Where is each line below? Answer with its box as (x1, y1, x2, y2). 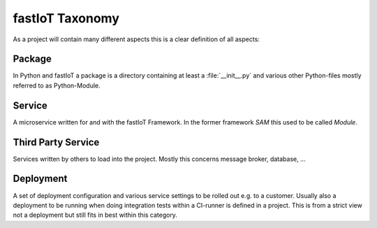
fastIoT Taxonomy (13, 10, 120, 26)
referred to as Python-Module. (13, 81, 101, 90)
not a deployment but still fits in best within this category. (13, 211, 178, 220)
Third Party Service (13, 136, 100, 148)
